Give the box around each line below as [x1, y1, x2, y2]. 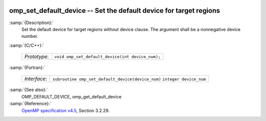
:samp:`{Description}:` [9, 20, 54, 26]
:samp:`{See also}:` [9, 87, 48, 93]
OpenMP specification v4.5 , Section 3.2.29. [21, 107, 110, 113]
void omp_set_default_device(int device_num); [54, 54, 161, 59]
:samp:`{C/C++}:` [9, 42, 44, 48]
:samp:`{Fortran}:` [9, 64, 45, 71]
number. [21, 33, 38, 39]
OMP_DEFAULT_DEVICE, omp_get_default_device [21, 93, 122, 99]
